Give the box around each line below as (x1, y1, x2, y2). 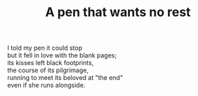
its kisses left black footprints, (7, 59, 94, 67)
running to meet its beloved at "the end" (7, 74, 124, 82)
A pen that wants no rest (45, 4, 191, 20)
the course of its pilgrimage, (7, 66, 89, 74)
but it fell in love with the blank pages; (7, 51, 117, 60)
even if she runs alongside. (7, 81, 86, 90)
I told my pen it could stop (7, 43, 83, 53)
